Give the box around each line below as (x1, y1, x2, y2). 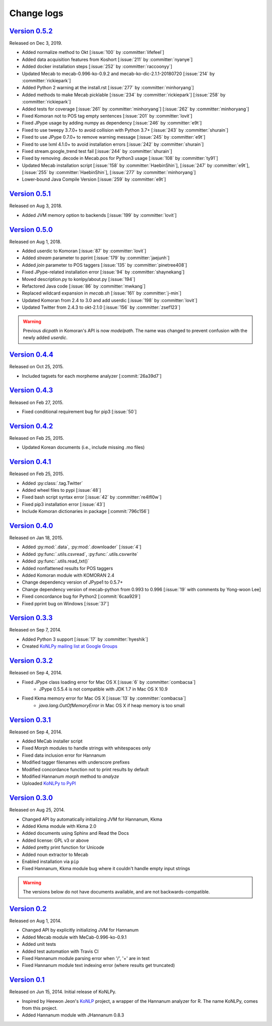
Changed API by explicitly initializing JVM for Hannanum (22, 927, 139, 933)
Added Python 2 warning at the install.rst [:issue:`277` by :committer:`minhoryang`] (22, 85, 194, 91)
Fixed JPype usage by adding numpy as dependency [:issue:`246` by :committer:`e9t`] (22, 120, 202, 126)
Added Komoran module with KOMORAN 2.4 (22, 572, 115, 578)
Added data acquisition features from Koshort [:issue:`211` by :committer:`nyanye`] (22, 56, 193, 63)
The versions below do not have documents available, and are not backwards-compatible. (23, 889, 210, 895)
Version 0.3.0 (9, 793, 53, 802)
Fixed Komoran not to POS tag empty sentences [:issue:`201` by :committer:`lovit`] (22, 112, 192, 119)
